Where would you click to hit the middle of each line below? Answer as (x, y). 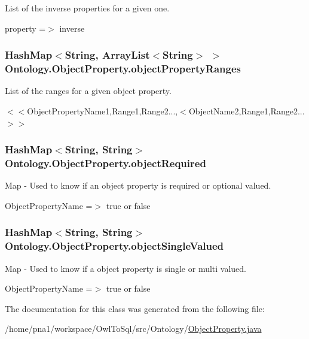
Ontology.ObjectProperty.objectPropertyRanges (123, 69)
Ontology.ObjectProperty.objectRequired (105, 163)
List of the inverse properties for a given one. (87, 8)
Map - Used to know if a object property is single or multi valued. (126, 268)
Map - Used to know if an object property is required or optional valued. (138, 185)
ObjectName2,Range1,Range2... (247, 111)
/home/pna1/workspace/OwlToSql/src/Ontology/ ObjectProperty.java (133, 329)
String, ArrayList (107, 55)
